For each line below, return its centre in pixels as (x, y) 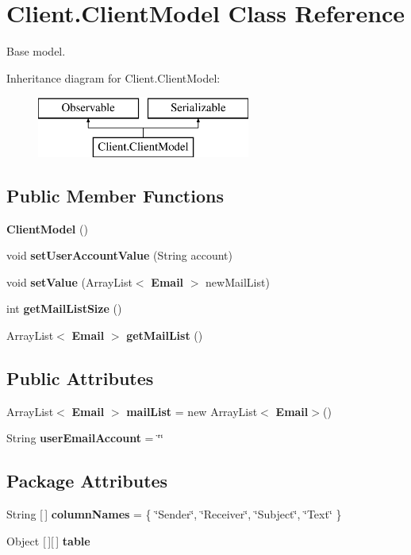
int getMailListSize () (64, 308)
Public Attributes (80, 378)
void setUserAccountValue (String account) (119, 255)
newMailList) (238, 281)
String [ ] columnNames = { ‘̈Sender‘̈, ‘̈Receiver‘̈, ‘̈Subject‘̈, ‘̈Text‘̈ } (174, 514)
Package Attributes (87, 481)
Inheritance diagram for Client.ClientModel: (113, 77)
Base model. (36, 51)
